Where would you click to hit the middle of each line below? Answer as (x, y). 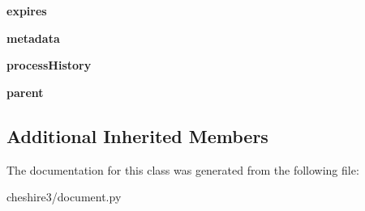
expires (27, 11)
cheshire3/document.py (64, 197)
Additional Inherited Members (137, 135)
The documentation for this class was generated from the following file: (183, 169)
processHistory (49, 65)
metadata (33, 38)
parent (25, 92)
